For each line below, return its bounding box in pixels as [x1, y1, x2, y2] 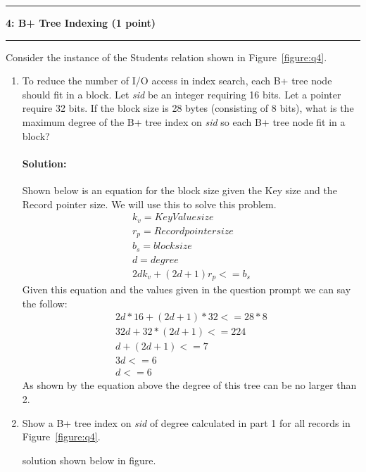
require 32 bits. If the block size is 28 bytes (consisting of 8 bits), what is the [22, 101, 354, 115]
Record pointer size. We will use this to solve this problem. [22, 196, 277, 211]
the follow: [22, 295, 68, 310]
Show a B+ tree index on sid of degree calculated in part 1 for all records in [22, 415, 351, 430]
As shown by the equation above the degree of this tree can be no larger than [22, 378, 357, 393]
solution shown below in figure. [22, 452, 156, 467]
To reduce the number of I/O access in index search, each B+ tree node [22, 73, 332, 88]
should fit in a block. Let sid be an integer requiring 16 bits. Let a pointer [22, 87, 341, 101]
